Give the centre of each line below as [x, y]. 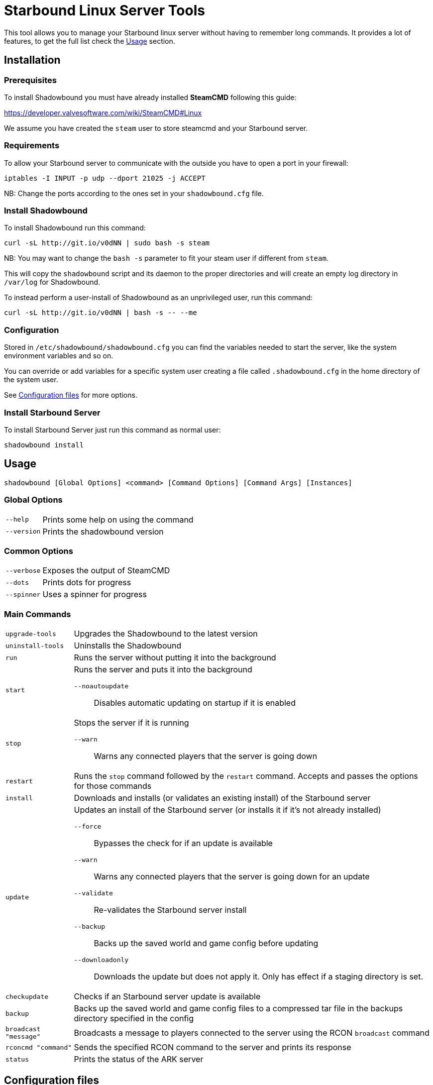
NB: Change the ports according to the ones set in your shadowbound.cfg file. [134, 193]
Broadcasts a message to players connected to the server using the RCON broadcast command [252, 1033]
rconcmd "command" [39, 1047]
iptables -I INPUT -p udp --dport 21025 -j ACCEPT [105, 178]
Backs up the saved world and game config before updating [206, 943]
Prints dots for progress [87, 583]
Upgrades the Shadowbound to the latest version [166, 634]
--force [88, 827]
